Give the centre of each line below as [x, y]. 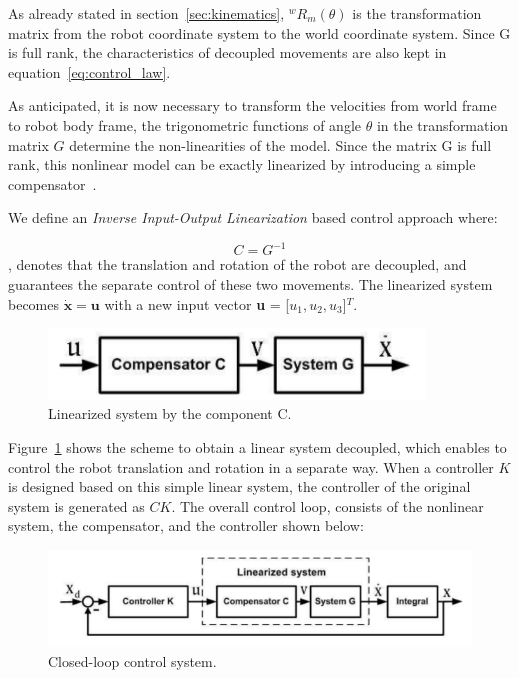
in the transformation [442, 124]
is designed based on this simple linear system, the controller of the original [239, 486]
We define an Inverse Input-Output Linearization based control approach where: [253, 217]
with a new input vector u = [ [197, 303]
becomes [34, 303]
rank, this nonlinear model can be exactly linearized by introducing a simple [242, 164]
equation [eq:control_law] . [89, 71]
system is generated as [76, 505]
